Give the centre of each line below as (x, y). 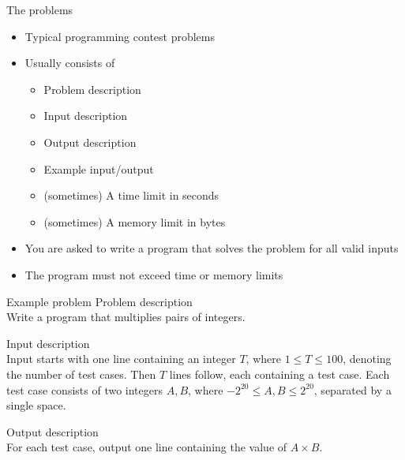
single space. (36, 405)
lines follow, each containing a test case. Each (279, 374)
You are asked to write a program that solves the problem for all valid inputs (212, 248)
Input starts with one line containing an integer (121, 359)
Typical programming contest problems (120, 36)
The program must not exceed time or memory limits (154, 274)
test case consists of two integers (84, 389)
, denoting (367, 359)
